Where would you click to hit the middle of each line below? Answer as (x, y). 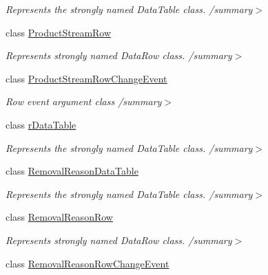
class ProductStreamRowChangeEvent (86, 78)
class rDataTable (41, 124)
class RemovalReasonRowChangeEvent (87, 263)
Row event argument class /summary (84, 101)
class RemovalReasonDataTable (72, 171)
